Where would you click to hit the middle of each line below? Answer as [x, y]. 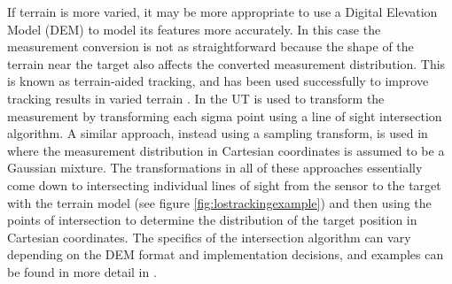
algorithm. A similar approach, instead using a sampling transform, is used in [218, 133]
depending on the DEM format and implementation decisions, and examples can [226, 254]
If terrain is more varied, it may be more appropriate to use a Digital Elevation [222, 12]
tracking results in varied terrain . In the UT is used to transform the [196, 98]
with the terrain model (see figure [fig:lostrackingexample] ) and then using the [219, 202]
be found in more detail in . [82, 271]
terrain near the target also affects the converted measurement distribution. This [226, 63]
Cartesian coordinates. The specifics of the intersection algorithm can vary [209, 237]
